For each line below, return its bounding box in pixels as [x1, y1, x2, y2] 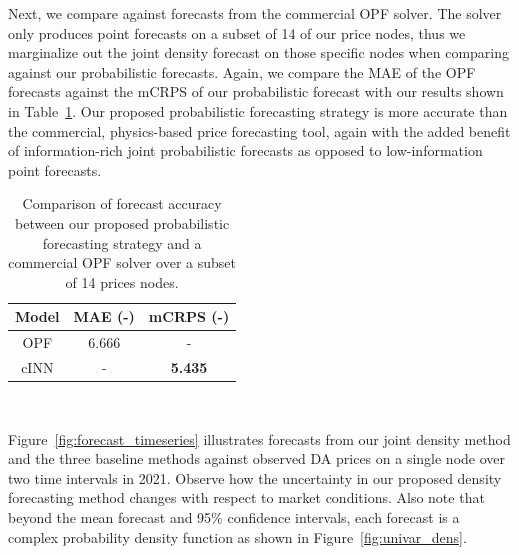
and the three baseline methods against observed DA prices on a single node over [8, 448, 505, 469]
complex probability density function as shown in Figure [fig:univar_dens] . [8, 526, 467, 547]
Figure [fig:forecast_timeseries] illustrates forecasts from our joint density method [8, 428, 511, 449]
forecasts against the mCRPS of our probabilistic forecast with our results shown [8, 81, 504, 102]
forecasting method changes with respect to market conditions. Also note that [8, 487, 485, 508]
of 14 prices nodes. [65, 271, 179, 292]
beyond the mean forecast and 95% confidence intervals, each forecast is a [8, 507, 460, 528]
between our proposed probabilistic [15, 212, 230, 233]
